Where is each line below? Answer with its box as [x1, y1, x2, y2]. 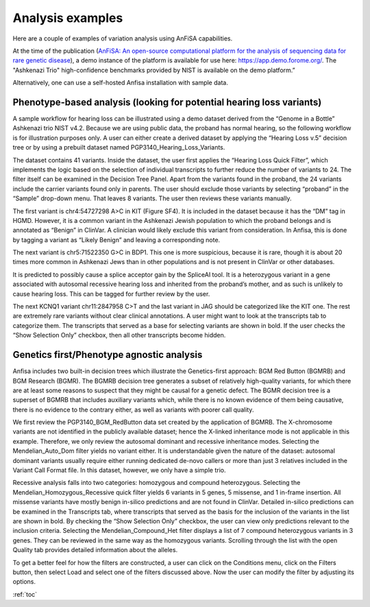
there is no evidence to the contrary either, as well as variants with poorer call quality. [12, 405, 254, 414]
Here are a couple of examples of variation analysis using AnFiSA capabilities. [12, 34, 233, 43]
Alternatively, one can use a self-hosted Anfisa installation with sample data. [12, 79, 229, 87]
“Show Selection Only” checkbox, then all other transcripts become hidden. [12, 331, 226, 340]
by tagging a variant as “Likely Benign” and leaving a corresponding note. [12, 235, 221, 243]
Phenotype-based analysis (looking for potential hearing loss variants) [12, 96, 322, 108]
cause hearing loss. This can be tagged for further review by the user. [12, 289, 210, 298]
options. [12, 578, 36, 586]
